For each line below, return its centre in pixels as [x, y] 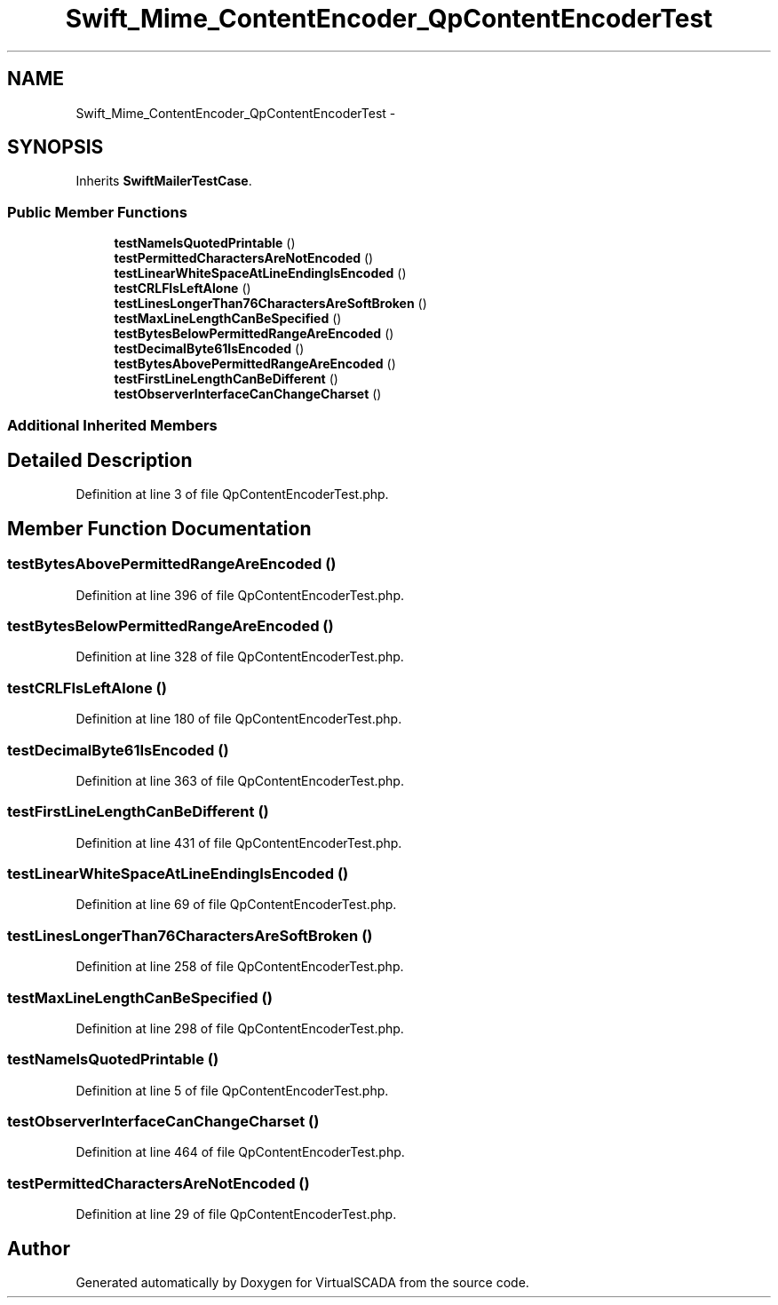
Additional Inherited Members [112, 425]
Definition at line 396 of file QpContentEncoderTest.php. [240, 595]
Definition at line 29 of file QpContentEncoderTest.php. [236, 1214]
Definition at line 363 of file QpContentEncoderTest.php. [240, 780]
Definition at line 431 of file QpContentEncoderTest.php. [239, 842]
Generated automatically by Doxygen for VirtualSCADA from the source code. [302, 1282]
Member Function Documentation [159, 528]
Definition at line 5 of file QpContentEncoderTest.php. [232, 1090]
